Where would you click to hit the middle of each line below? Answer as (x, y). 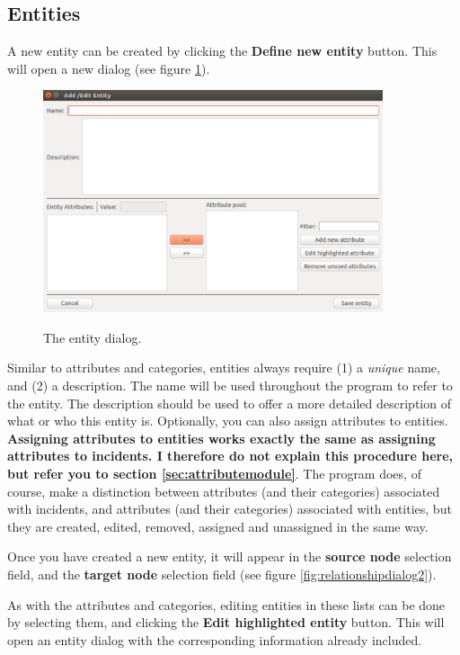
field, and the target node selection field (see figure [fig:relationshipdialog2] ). (222, 574)
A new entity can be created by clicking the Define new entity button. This (222, 51)
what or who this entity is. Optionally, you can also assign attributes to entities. (228, 421)
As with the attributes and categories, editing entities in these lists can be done (226, 604)
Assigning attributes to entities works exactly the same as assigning (221, 438)
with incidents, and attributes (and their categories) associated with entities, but (230, 509)
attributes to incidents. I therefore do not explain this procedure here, (230, 456)
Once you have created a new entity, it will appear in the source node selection (230, 556)
